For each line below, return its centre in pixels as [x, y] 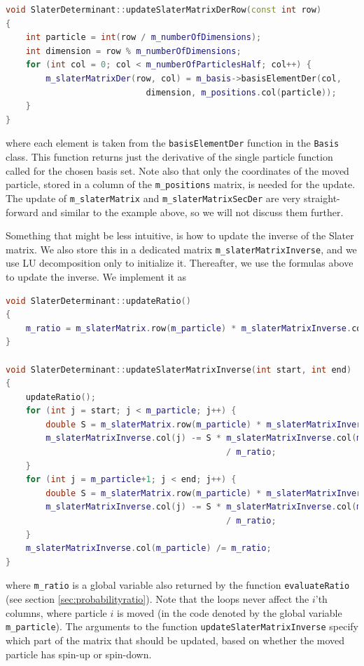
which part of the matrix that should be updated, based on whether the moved [175, 640]
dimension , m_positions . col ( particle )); [241, 92]
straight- [322, 198]
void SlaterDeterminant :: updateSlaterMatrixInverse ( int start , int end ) [179, 369]
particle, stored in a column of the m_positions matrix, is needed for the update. [181, 184]
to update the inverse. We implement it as [96, 276]
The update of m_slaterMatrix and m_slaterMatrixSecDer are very [153, 198]
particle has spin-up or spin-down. [79, 654]
